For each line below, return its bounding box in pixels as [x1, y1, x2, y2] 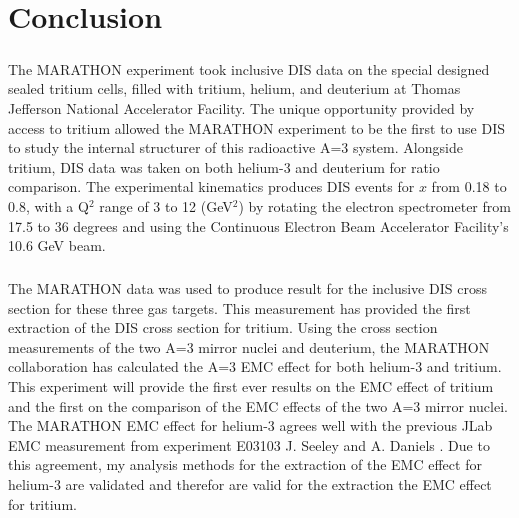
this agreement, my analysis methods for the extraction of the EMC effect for [8, 454, 482, 475]
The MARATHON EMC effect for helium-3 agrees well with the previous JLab [8, 415, 493, 436]
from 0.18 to [431, 176, 507, 197]
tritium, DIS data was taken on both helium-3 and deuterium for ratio [8, 156, 440, 177]
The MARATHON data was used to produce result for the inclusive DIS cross [8, 278, 487, 299]
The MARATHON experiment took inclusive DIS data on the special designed [8, 58, 490, 79]
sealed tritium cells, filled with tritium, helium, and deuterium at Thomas [8, 78, 461, 99]
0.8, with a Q [8, 195, 89, 216]
